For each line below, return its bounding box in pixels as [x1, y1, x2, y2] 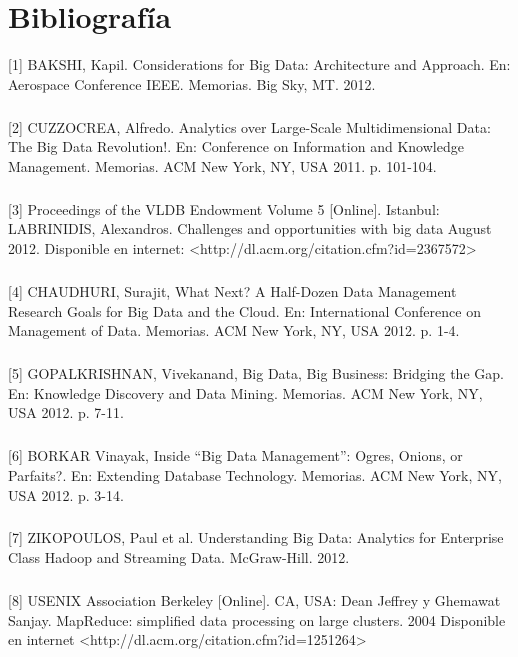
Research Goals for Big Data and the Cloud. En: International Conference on [8, 300, 481, 321]
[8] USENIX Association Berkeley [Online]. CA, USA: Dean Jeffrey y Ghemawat [8, 590, 501, 611]
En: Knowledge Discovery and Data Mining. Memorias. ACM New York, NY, [8, 382, 483, 403]
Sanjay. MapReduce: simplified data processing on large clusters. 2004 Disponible [8, 609, 506, 630]
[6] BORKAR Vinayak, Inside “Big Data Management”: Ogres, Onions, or [8, 445, 463, 466]
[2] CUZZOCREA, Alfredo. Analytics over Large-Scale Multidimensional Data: [8, 116, 491, 137]
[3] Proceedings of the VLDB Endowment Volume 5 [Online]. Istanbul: [8, 198, 440, 219]
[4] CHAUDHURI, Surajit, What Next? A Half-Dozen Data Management [8, 281, 457, 301]
